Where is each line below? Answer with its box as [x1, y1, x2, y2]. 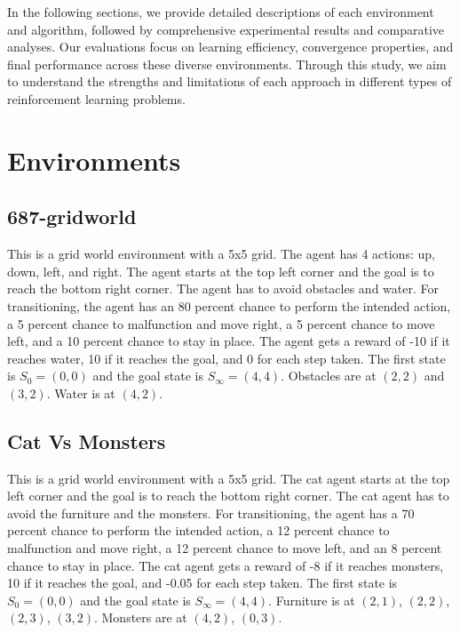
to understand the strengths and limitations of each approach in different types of [7, 72, 452, 91]
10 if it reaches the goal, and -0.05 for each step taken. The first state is [7, 573, 398, 592]
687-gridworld [7, 203, 137, 230]
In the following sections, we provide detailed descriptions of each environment [7, 3, 434, 20]
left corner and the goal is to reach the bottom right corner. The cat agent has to [7, 486, 449, 505]
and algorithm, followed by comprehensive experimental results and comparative [7, 20, 444, 38]
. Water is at [46, 383, 115, 402]
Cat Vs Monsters [7, 427, 166, 454]
